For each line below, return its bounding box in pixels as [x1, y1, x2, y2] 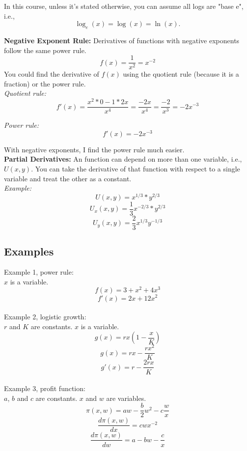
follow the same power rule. [4, 45, 86, 55]
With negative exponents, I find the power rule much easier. [4, 144, 185, 154]
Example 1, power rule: [4, 267, 74, 277]
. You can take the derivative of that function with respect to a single [31, 164, 240, 174]
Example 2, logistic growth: [4, 311, 86, 322]
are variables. [106, 393, 146, 403]
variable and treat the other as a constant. [4, 173, 132, 183]
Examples [4, 244, 54, 259]
